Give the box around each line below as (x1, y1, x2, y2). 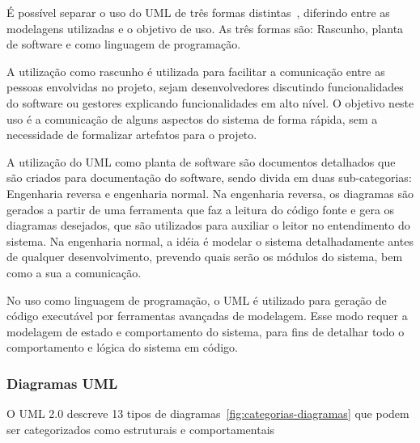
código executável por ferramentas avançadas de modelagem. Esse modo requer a (6, 307, 408, 324)
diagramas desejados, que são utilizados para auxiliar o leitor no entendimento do (6, 217, 410, 234)
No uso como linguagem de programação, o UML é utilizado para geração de (6, 291, 387, 308)
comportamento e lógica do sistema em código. (6, 339, 238, 356)
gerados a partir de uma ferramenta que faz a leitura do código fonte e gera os (6, 200, 395, 217)
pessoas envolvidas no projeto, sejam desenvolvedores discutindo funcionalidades (6, 78, 404, 95)
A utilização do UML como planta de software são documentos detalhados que (6, 153, 396, 170)
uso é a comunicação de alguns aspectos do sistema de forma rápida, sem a (6, 110, 378, 127)
